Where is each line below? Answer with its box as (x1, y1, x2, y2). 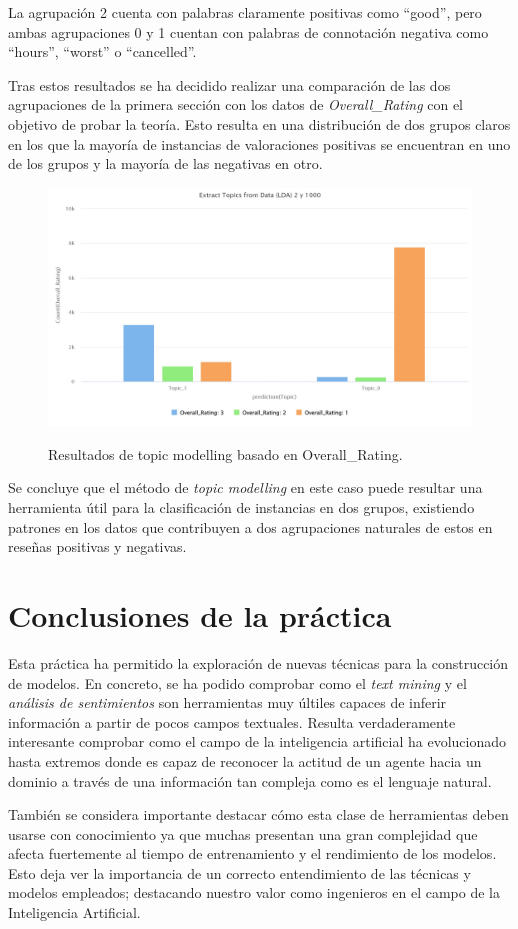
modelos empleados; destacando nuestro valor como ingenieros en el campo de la (8, 882, 500, 903)
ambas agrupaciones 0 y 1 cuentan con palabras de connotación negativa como (8, 21, 489, 42)
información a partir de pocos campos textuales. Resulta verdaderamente (8, 711, 456, 732)
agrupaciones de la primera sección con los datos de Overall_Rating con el (8, 94, 464, 115)
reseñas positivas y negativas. (8, 536, 187, 557)
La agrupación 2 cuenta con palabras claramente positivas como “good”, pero (8, 2, 482, 22)
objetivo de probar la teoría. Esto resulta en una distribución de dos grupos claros (8, 113, 511, 134)
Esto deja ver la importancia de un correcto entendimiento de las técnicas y (8, 862, 471, 883)
